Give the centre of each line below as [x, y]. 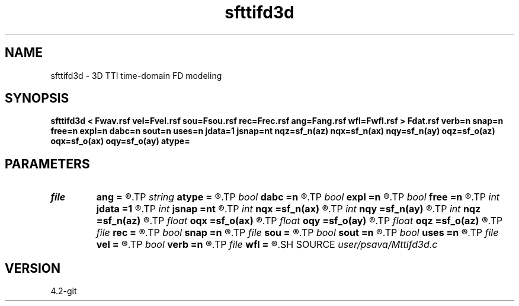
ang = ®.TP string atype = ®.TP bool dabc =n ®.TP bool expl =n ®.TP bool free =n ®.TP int [298, 197]
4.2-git [64, 291]
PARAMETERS [47, 164]
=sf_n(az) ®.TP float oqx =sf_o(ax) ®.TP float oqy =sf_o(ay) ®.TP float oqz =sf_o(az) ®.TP [299, 221]
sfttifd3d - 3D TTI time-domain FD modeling [136, 75]
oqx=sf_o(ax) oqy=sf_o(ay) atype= [120, 141]
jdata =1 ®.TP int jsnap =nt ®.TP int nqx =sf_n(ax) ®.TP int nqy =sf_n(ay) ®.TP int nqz [289, 209]
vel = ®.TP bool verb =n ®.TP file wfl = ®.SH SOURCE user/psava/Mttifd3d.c [267, 245]
